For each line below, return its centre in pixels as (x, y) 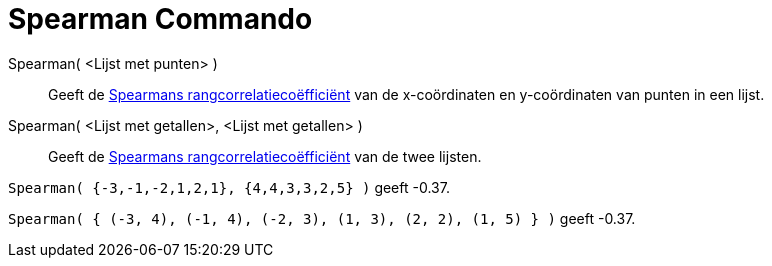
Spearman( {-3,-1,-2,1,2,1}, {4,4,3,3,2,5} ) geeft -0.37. (229, 187)
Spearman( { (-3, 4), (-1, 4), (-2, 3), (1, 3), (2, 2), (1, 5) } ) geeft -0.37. (322, 218)
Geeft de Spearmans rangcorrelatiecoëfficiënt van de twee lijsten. (265, 156)
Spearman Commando (160, 19)
